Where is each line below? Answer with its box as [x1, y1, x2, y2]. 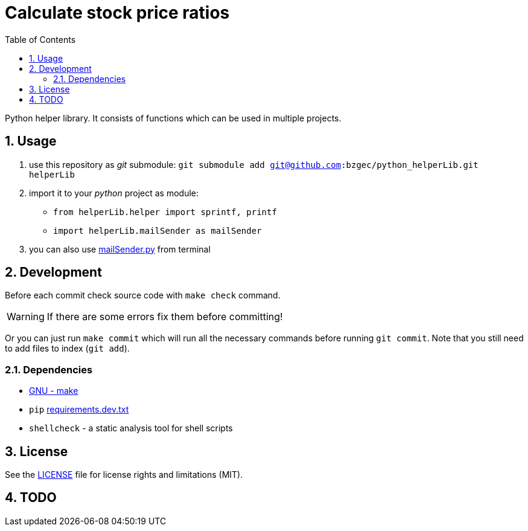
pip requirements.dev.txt [29, 404, 129, 415]
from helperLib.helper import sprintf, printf [53, 207, 277, 217]
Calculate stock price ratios [5, 2, 230, 23]
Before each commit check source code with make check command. [5, 290, 281, 301]
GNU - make [29, 385, 78, 396]
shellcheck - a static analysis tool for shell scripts [29, 423, 233, 434]
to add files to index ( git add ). [5, 343, 130, 354]
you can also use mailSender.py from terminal [29, 243, 211, 254]
